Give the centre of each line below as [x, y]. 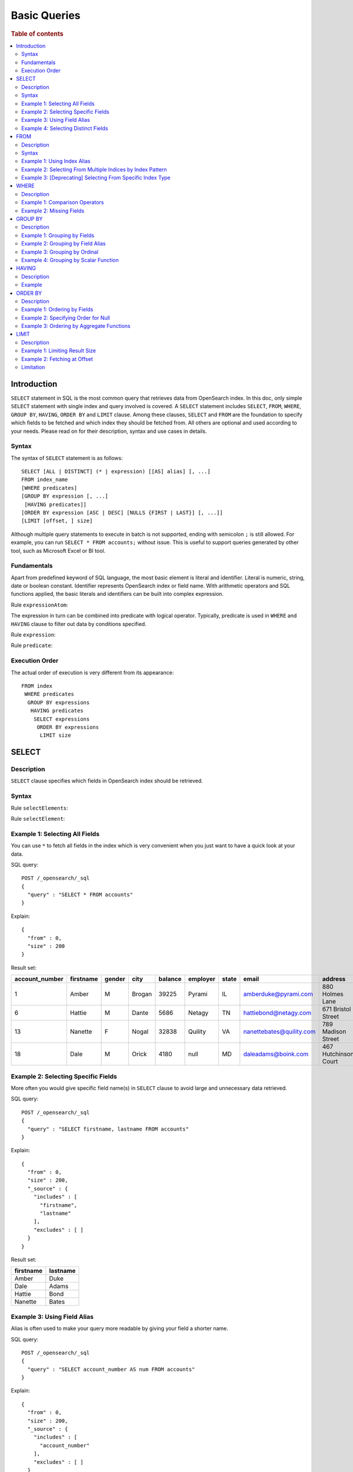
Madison [334, 1032]
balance [170, 979]
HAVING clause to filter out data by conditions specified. [79, 624]
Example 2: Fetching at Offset [57, 359]
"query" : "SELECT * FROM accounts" [80, 895]
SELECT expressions [61, 719]
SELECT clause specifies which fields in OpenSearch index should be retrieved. [107, 781]
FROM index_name [45, 480]
